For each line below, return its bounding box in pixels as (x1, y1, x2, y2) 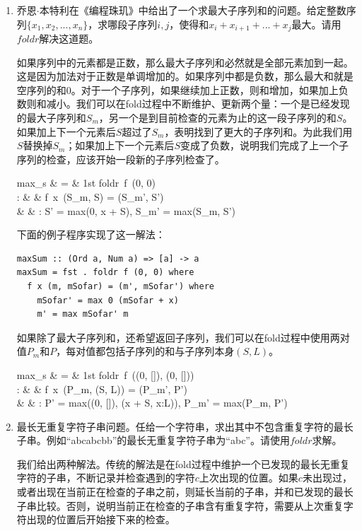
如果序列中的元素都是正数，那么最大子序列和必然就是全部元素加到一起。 (16, 54, 354, 69)
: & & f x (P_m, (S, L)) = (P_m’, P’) (16, 381, 187, 396)
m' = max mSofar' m (37, 309, 129, 320)
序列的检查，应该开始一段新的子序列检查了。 (16, 151, 225, 166)
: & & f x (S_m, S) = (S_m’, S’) (16, 189, 164, 204)
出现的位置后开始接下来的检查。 (26, 512, 175, 527)
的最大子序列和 (16, 110, 86, 125)
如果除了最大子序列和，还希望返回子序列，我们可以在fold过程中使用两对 (16, 329, 350, 344)
